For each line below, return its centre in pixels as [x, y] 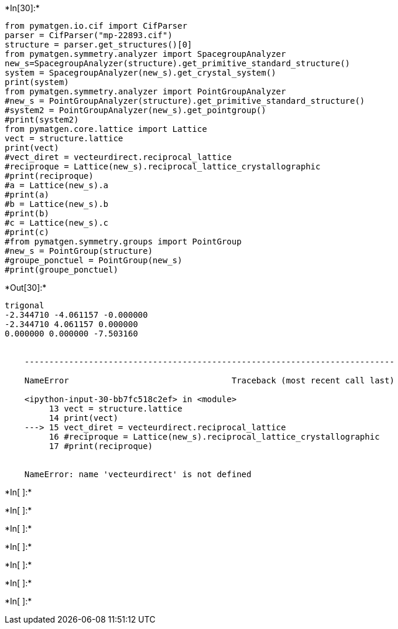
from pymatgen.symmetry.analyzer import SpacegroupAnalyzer [145, 54]
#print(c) [27, 232]
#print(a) [27, 195]
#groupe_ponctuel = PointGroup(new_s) [94, 260]
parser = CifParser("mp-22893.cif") [89, 35]
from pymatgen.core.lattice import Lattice [106, 129]
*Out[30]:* [26, 288]
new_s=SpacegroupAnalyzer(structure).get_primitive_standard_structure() [178, 63]
